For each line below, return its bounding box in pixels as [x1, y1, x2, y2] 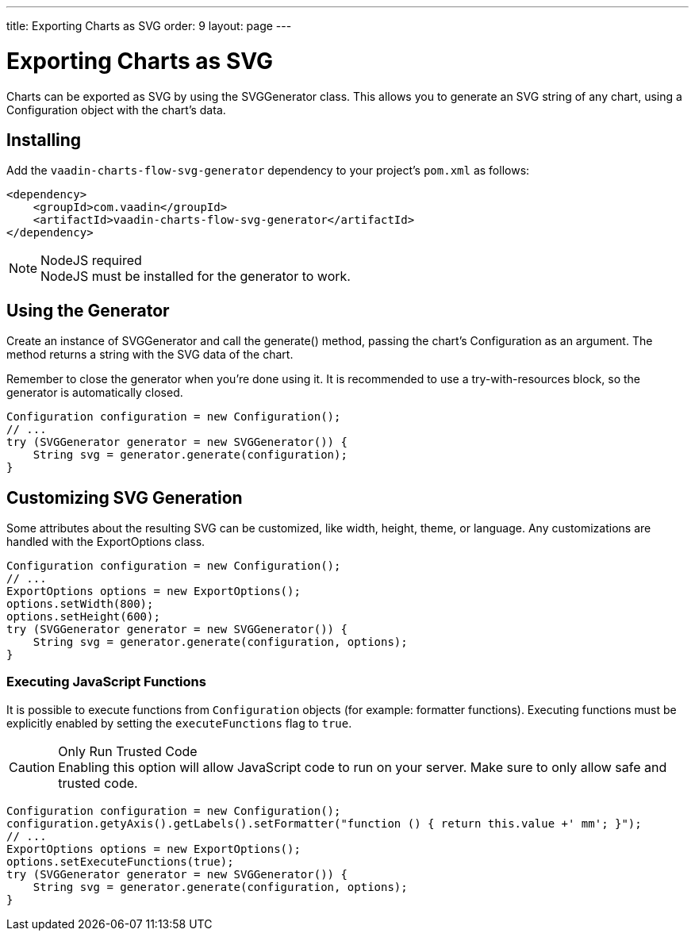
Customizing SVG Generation [6, 487, 243, 508]
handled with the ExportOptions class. [6, 535, 205, 549]
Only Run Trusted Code [58, 743, 198, 759]
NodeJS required [40, 252, 142, 269]
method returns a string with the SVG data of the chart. [6, 348, 294, 362]
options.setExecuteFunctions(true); [6, 854, 234, 868]
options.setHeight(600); [6, 610, 160, 624]
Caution [9, 758, 56, 775]
